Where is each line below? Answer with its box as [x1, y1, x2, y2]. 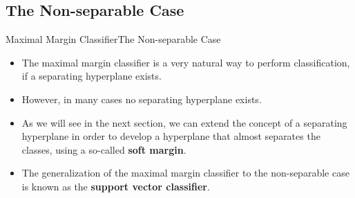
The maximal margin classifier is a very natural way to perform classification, [21, 55, 350, 69]
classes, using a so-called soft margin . [21, 142, 186, 156]
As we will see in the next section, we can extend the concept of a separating [21, 115, 347, 129]
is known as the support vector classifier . [21, 179, 210, 193]
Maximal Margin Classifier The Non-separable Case [6, 32, 221, 46]
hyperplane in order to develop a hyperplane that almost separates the [21, 129, 320, 143]
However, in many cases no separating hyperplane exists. [21, 91, 262, 106]
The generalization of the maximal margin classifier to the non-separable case [21, 165, 349, 180]
